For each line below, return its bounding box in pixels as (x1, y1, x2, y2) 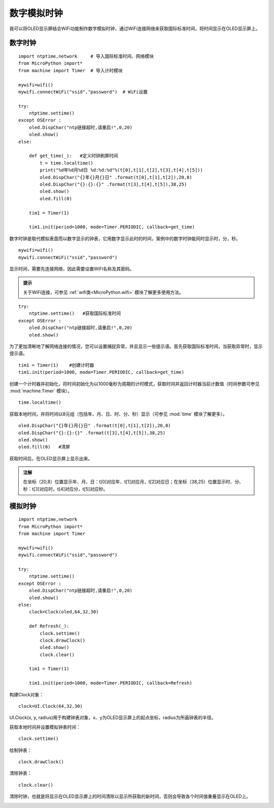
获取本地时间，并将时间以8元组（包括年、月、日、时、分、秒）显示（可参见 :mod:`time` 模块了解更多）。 (9, 411, 228, 417)
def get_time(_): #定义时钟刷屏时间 (28, 153, 119, 159)
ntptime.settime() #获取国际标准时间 (28, 311, 121, 316)
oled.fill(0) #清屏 (18, 444, 71, 450)
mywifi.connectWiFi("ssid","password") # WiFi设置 (18, 89, 148, 95)
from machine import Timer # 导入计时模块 (18, 68, 123, 73)
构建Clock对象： (9, 692, 44, 698)
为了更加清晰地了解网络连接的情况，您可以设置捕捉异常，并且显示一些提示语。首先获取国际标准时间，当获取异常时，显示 (9, 343, 263, 349)
